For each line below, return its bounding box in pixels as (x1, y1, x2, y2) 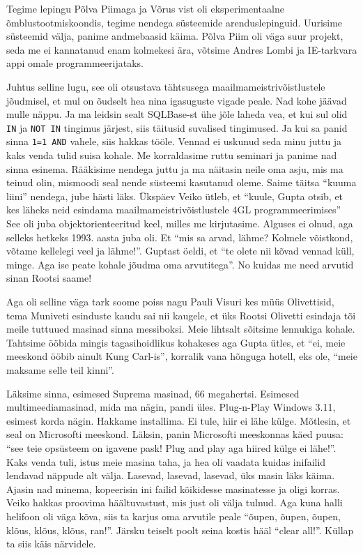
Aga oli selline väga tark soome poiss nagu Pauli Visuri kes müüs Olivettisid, (6, 294, 334, 308)
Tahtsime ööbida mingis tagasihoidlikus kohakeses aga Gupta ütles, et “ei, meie (6, 335, 346, 349)
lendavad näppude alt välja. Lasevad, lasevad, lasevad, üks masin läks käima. (6, 468, 335, 483)
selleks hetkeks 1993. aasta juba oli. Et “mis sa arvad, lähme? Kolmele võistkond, (6, 229, 353, 244)
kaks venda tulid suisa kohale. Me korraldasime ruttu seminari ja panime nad (6, 148, 337, 162)
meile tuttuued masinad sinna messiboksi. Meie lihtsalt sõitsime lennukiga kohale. (6, 321, 355, 336)
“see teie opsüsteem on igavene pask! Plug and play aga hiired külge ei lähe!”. (6, 440, 337, 455)
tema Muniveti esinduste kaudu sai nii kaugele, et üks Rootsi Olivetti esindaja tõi (6, 308, 356, 322)
